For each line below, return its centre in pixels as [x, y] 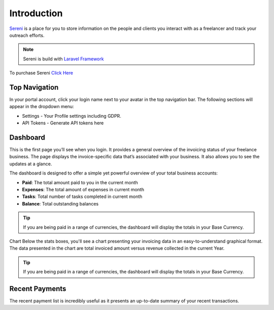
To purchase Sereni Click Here [41, 73]
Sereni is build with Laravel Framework [63, 59]
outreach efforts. [27, 35]
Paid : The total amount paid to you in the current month [80, 182]
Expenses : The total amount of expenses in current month [83, 190]
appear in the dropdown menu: [42, 107]
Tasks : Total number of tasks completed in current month [82, 197]
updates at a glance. [31, 164]
